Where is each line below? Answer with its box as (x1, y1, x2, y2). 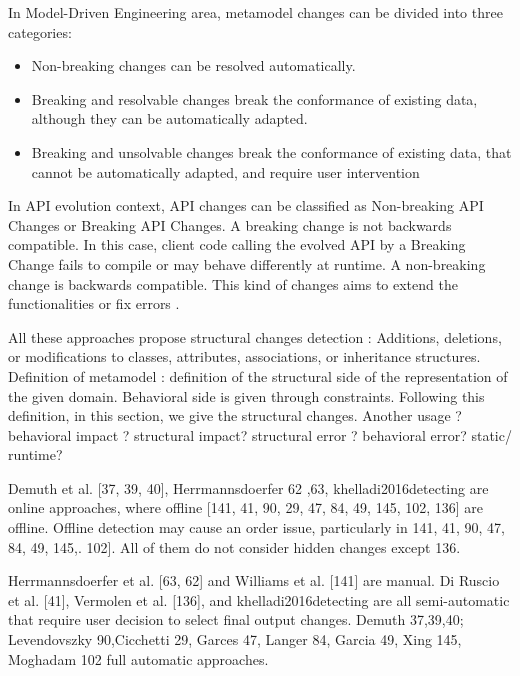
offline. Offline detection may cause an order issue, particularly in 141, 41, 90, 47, (8, 517, 505, 538)
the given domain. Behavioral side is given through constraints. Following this (8, 385, 485, 406)
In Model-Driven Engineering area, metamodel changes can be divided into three (8, 2, 503, 22)
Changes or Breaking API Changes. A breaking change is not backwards (8, 214, 452, 235)
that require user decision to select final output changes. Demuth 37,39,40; (8, 609, 464, 630)
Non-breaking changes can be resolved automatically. (31, 55, 356, 76)
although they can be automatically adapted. (31, 108, 308, 129)
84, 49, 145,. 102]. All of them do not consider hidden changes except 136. (8, 536, 461, 557)
